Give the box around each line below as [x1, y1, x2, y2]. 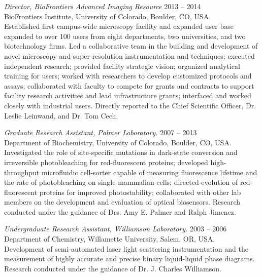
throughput [4, 167, 40, 177]
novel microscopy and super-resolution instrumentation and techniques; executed [4, 50, 255, 61]
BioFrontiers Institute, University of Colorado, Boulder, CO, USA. [4, 11, 211, 21]
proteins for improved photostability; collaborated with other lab [39, 186, 241, 197]
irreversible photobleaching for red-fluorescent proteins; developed [4, 156, 208, 167]
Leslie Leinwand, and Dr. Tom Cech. [4, 110, 118, 121]
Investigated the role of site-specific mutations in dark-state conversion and [4, 147, 238, 157]
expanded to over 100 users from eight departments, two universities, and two [4, 30, 246, 41]
